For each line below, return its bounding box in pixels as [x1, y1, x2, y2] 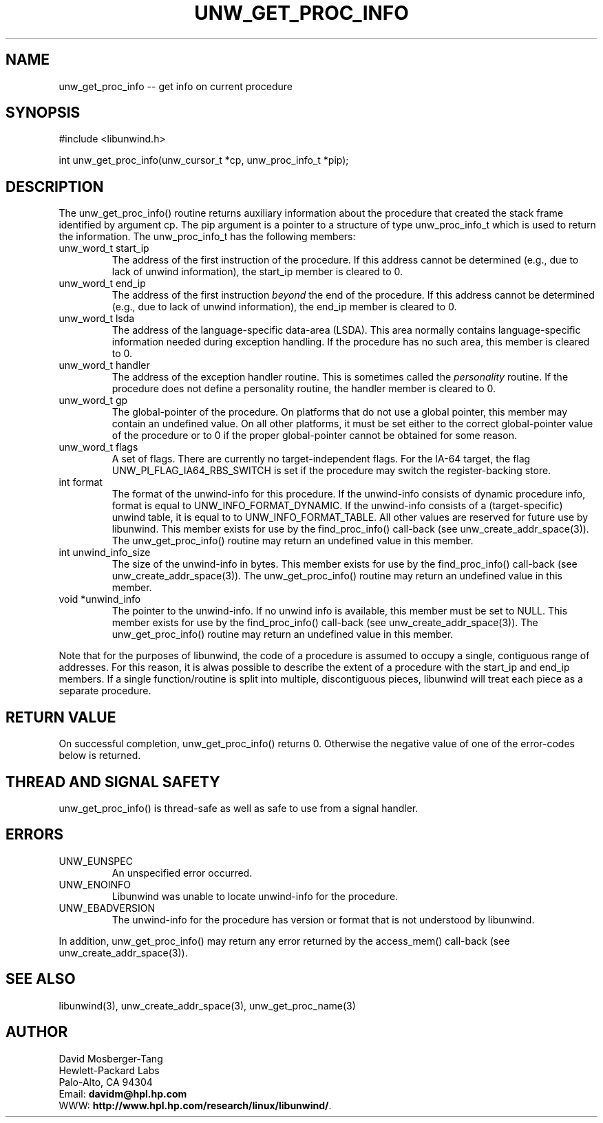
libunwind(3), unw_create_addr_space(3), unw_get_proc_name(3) [59, 999, 356, 1012]
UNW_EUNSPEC [59, 855, 133, 867]
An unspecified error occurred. [112, 866, 253, 879]
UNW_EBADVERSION [59, 901, 155, 914]
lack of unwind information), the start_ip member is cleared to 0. [112, 266, 403, 278]
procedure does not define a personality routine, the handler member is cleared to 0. [112, 383, 496, 395]
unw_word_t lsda [59, 312, 135, 325]
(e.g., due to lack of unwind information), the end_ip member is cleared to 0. [112, 301, 457, 313]
